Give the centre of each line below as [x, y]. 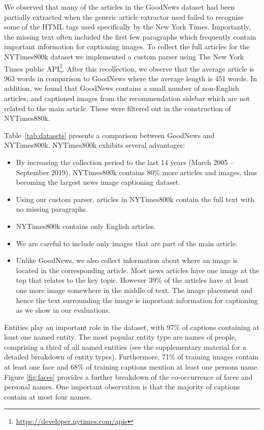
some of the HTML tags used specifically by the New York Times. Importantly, [127, 27]
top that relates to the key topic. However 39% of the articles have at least [132, 280]
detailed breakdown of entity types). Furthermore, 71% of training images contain [131, 357]
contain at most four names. [48, 396]
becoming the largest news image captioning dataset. [98, 182]
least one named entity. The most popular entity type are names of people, [121, 337]
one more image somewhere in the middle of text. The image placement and [134, 290]
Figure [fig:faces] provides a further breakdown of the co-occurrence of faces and [128, 376]
